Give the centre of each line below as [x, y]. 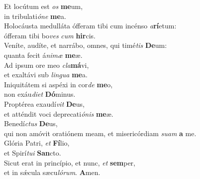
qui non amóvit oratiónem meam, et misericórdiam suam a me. [100, 133]
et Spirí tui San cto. [33, 152]
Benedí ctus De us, [31, 123]
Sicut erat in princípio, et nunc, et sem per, [70, 162]
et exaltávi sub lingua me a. [46, 75]
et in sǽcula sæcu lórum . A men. [52, 172]
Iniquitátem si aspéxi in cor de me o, [58, 84]
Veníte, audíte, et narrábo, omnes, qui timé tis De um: [86, 45]
